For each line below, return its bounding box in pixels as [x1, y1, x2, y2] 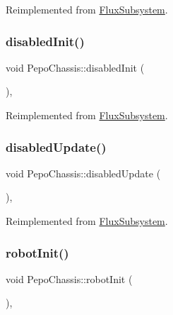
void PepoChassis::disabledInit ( [6, 60, 145, 74]
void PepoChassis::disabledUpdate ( [6, 165, 161, 180]
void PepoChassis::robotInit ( [6, 271, 133, 286]
